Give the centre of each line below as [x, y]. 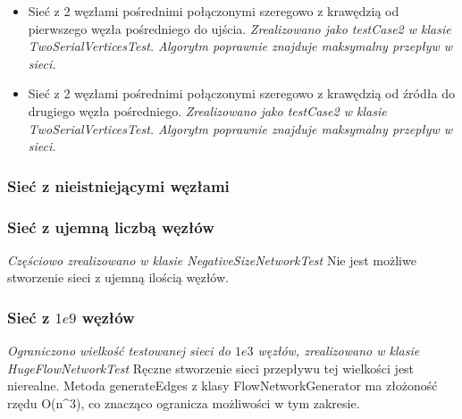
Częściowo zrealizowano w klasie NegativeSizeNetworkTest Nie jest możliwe [212, 260]
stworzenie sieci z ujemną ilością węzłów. [118, 277]
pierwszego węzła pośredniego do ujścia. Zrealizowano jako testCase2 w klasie [239, 28]
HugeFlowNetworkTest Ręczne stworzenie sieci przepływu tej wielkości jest [211, 368]
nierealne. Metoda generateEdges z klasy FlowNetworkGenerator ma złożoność [223, 385]
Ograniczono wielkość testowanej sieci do [119, 351]
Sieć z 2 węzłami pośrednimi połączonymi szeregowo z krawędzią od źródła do [241, 93]
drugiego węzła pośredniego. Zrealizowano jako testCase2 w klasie [207, 110]
